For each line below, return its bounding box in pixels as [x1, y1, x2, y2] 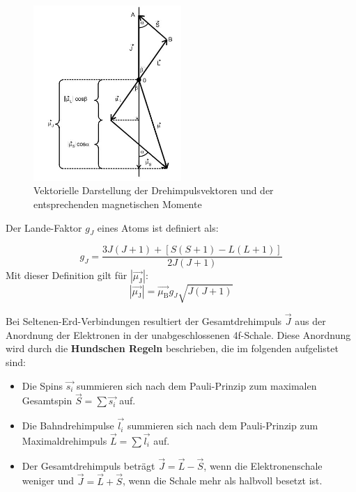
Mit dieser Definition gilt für [6, 268, 127, 283]
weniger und [22, 473, 75, 488]
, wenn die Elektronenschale [203, 458, 323, 473]
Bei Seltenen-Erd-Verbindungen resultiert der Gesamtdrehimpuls [6, 314, 282, 328]
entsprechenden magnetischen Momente [33, 196, 202, 211]
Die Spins [22, 378, 63, 392]
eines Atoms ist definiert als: [97, 220, 219, 235]
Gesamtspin [22, 393, 72, 408]
